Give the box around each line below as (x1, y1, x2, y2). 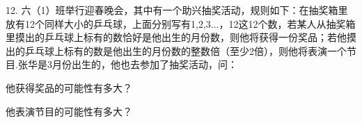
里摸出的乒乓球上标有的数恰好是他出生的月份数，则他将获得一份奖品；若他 (6, 30, 347, 44)
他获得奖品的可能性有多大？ (6, 80, 132, 95)
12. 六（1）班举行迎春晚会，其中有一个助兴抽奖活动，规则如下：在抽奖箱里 (6, 3, 348, 17)
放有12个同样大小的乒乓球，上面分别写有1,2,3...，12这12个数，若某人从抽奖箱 (6, 16, 356, 31)
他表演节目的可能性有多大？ (6, 104, 132, 118)
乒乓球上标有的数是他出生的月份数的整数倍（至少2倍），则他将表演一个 (24, 43, 347, 58)
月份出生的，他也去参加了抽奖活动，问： (52, 57, 237, 72)
